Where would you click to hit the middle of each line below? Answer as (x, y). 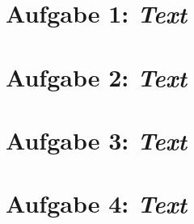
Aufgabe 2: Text (97, 77)
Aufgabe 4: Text (97, 204)
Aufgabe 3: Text (97, 140)
